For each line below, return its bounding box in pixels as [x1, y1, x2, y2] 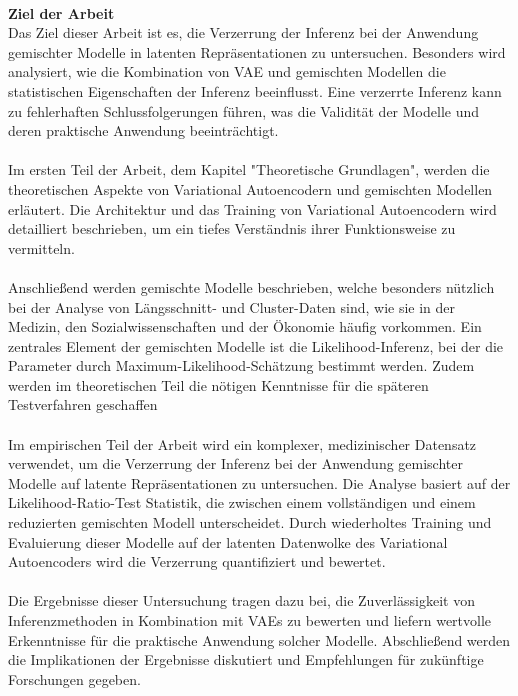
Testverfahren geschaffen [8, 394, 158, 415]
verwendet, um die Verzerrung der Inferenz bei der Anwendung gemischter [8, 453, 463, 474]
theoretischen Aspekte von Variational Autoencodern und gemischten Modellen [8, 178, 493, 199]
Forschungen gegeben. [8, 668, 141, 689]
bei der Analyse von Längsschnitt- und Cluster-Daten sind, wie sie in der [8, 296, 456, 317]
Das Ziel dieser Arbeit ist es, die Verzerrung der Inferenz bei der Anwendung [8, 22, 479, 43]
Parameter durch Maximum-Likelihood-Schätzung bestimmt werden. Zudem [8, 355, 475, 376]
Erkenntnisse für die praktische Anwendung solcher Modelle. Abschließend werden [8, 629, 511, 650]
